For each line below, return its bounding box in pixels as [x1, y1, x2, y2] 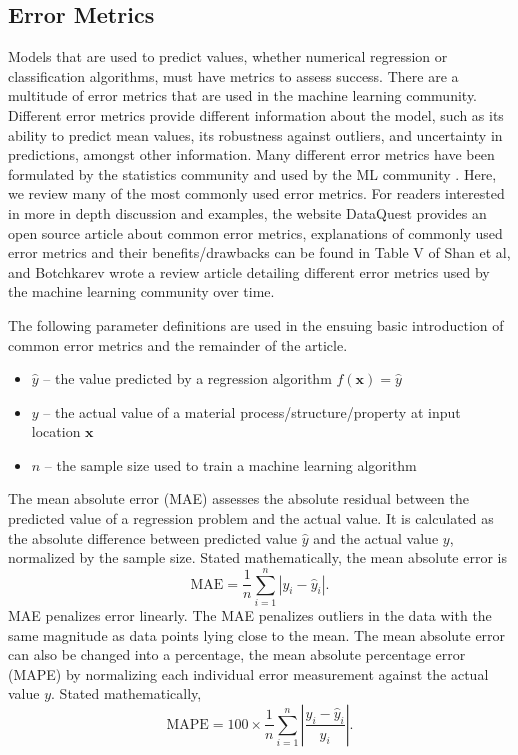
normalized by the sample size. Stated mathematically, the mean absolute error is [8, 547, 507, 568]
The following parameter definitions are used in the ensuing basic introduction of [8, 314, 504, 335]
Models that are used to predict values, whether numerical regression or [8, 46, 448, 67]
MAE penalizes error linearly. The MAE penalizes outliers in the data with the [8, 604, 492, 625]
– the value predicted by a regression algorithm [43, 368, 332, 389]
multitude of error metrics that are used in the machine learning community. [8, 85, 477, 106]
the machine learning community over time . [8, 281, 275, 302]
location [31, 421, 81, 442]
